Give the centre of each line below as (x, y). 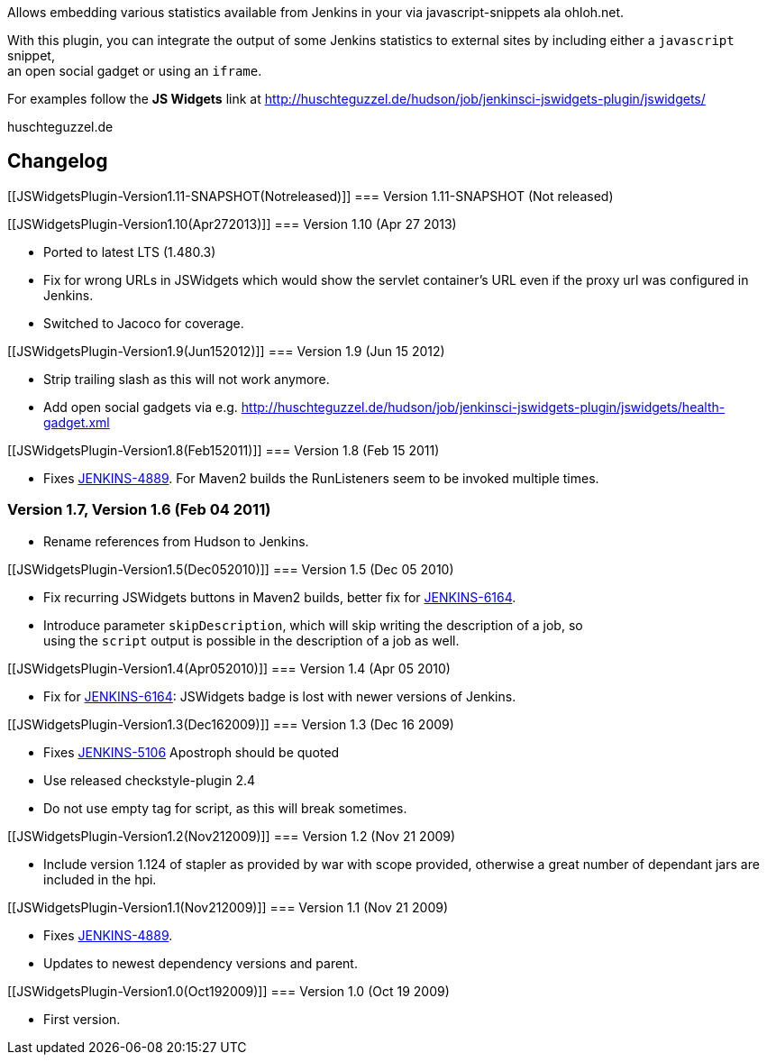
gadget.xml (77, 422)
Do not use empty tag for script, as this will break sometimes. (225, 808)
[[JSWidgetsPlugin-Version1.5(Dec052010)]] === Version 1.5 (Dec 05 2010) (231, 569)
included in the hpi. (100, 879)
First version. (82, 1019)
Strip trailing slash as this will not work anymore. (187, 379)
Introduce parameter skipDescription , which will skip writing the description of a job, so (313, 625)
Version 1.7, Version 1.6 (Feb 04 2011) (139, 510)
